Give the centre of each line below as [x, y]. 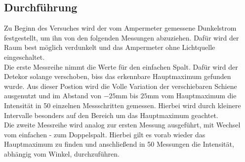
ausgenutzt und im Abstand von [53, 96]
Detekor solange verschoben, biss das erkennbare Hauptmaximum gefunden [118, 76]
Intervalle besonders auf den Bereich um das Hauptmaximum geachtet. [111, 115]
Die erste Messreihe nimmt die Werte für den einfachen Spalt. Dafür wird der [121, 66]
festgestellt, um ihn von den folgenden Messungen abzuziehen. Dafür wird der [122, 37]
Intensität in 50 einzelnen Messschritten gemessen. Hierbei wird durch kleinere [122, 105]
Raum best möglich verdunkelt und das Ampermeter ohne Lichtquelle [110, 47]
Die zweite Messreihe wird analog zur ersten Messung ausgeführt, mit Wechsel [122, 125]
